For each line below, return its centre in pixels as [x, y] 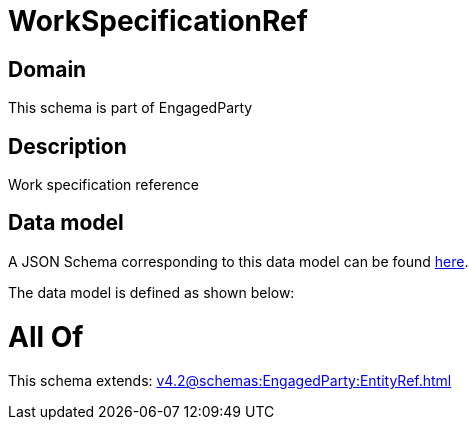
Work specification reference [104, 185]
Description [67, 146]
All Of [46, 336]
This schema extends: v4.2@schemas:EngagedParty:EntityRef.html [230, 381]
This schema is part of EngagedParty [130, 108]
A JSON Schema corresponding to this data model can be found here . [238, 261]
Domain [47, 69]
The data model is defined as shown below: [151, 292]
